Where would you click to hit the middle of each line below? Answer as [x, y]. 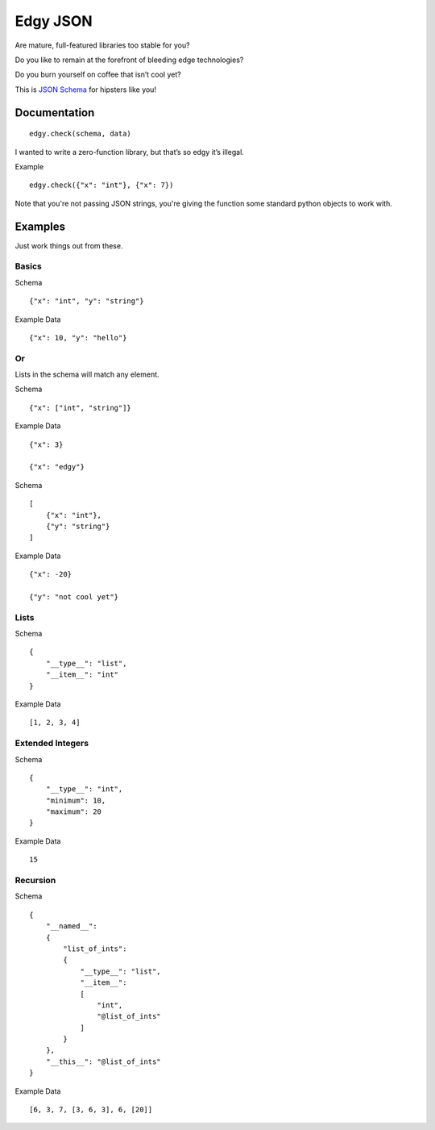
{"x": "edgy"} [57, 467]
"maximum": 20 [74, 812]
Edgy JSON [54, 21]
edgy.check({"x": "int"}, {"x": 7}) [101, 185]
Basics [28, 266]
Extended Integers [52, 744]
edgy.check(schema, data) [81, 134]
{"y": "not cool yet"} [74, 596]
